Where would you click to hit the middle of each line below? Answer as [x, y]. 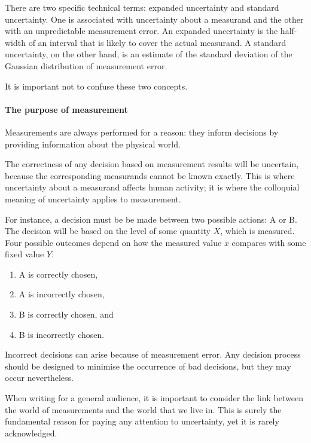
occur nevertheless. [39, 378]
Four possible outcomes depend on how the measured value [113, 242]
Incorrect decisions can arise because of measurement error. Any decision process [153, 354]
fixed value [25, 254]
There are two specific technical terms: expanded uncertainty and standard [142, 7]
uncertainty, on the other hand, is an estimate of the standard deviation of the [149, 54]
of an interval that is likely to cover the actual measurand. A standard [157, 42]
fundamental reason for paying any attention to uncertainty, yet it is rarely [142, 421]
